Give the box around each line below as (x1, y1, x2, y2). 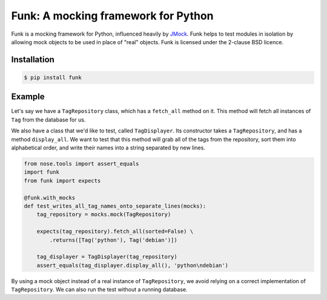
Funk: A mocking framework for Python (11, 9, 214, 22)
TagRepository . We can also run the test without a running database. (11, 286, 188, 293)
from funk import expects (24, 177, 101, 184)
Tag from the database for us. (11, 116, 86, 123)
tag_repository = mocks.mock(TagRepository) (36, 211, 171, 218)
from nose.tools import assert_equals (24, 160, 139, 167)
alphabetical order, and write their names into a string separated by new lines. (11, 144, 205, 151)
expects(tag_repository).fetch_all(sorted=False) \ (36, 228, 194, 235)
